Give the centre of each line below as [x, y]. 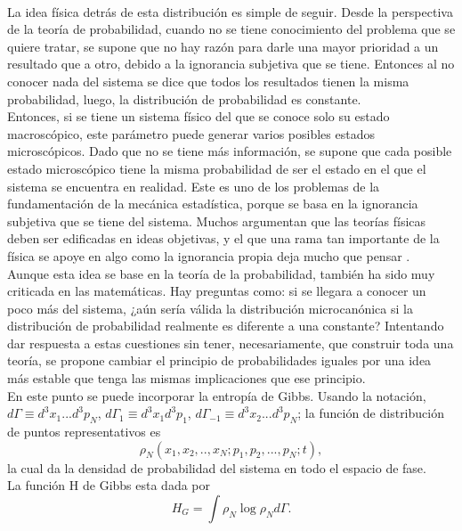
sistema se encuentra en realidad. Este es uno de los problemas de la [194, 186]
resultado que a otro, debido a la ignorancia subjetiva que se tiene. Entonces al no [231, 64]
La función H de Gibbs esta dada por [109, 485]
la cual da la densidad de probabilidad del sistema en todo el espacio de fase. [217, 467]
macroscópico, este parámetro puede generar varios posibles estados [191, 133]
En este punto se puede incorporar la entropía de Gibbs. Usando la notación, [217, 395]
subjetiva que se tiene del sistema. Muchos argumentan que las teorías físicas [217, 221]
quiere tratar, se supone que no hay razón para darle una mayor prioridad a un [223, 46]
